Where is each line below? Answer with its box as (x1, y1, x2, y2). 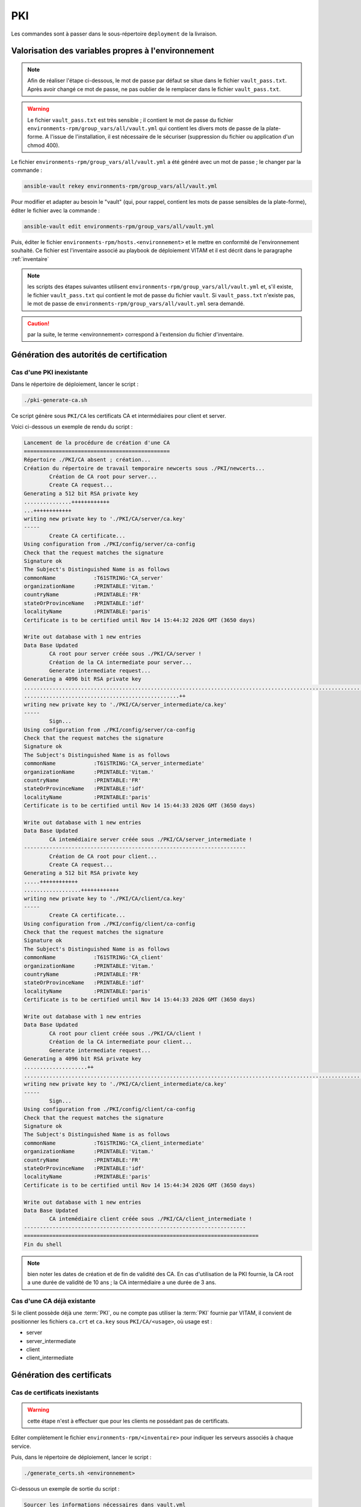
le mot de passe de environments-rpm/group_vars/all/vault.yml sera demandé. (27, 300, 245, 307)
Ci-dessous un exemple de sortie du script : (11, 1485, 120, 1492)
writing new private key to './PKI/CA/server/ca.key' (23, 515, 186, 522)
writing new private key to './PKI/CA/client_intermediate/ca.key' (23, 1081, 227, 1087)
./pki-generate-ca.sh (23, 397, 88, 404)
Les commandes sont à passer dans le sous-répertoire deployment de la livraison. (11, 30, 218, 37)
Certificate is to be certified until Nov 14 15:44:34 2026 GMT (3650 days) (23, 1181, 256, 1189)
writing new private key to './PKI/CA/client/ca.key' (23, 895, 186, 902)
